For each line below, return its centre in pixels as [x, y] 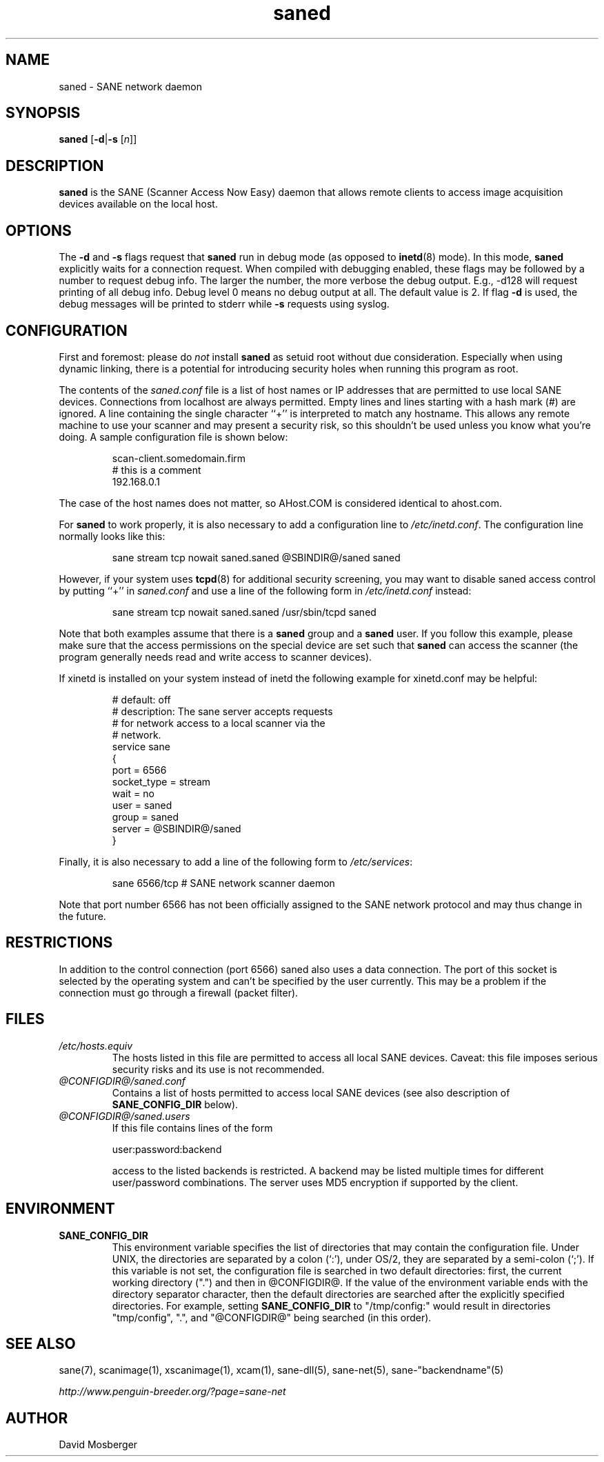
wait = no [133, 793]
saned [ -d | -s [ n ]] [98, 139]
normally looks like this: [112, 536]
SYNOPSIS [43, 113]
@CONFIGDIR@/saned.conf [122, 1081]
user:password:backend [167, 1149]
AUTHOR [37, 1418]
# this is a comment [157, 470]
